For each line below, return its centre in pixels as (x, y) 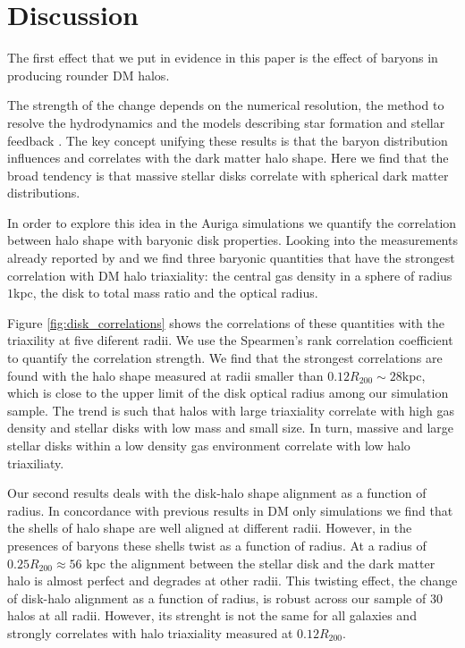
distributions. (44, 193)
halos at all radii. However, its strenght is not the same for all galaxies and (212, 615)
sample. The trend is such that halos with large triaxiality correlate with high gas (231, 410)
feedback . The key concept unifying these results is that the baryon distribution (228, 140)
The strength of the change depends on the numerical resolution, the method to (226, 105)
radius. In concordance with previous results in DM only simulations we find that (230, 510)
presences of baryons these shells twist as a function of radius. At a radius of (217, 545)
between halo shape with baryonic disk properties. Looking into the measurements (232, 240)
